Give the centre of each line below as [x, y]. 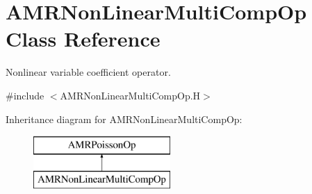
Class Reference [83, 39]
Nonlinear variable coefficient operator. [88, 72]
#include [25, 95]
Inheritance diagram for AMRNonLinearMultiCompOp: [124, 119]
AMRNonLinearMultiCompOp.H [130, 95]
